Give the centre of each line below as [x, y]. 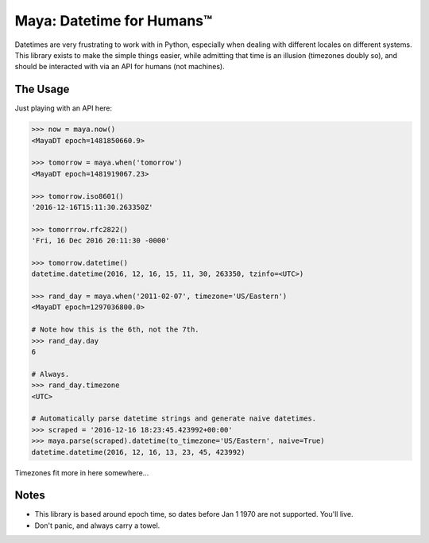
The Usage [42, 89]
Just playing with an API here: [64, 108]
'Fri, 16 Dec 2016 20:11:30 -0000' [100, 241]
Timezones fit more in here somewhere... [82, 472]
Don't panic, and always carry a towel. [97, 526]
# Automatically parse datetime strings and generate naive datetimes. [174, 419]
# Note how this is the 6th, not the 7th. [115, 330]
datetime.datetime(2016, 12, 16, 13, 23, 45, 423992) [138, 452]
